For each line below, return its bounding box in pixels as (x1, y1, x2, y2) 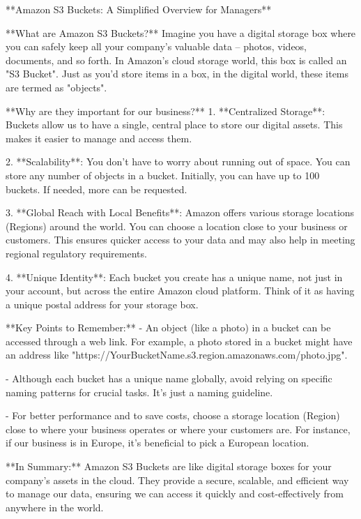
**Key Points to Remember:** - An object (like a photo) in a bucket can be (6, 320, 331, 335)
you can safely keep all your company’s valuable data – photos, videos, (6, 39, 307, 54)
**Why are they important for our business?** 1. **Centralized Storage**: (6, 103, 325, 118)
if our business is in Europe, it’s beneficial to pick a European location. (6, 435, 309, 450)
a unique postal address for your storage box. (6, 296, 199, 311)
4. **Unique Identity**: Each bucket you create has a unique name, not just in (6, 269, 343, 284)
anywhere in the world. (6, 499, 104, 514)
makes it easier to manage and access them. (6, 130, 192, 145)
